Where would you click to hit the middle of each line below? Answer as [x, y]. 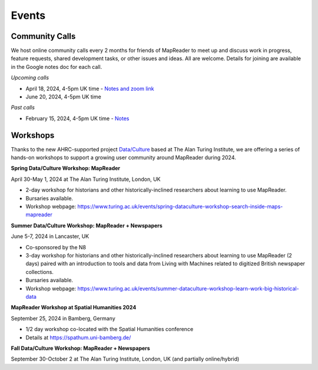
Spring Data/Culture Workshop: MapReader [66, 169]
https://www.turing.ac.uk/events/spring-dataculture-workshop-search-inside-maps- [180, 207]
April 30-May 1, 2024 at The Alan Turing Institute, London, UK [86, 179]
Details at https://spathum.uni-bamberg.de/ [78, 337]
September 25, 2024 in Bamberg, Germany [63, 318]
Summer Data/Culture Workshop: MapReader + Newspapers [87, 225]
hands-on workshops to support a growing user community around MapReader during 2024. [123, 158]
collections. [40, 272]
